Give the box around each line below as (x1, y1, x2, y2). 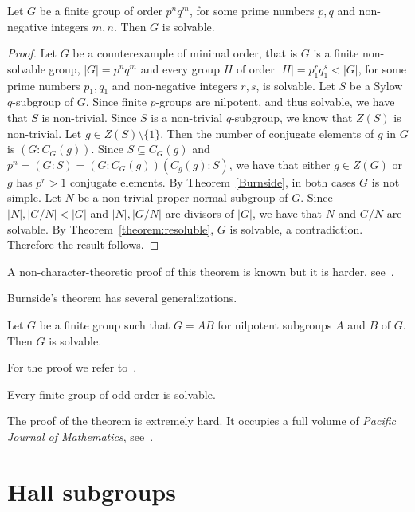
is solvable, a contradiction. (229, 220, 363, 237)
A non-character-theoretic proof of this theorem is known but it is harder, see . (7, 262, 394, 279)
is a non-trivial (151, 108, 223, 125)
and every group (140, 60, 220, 77)
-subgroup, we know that (231, 108, 353, 125)
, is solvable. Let (256, 77, 335, 93)
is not (371, 173, 400, 190)
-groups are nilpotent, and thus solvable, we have (155, 93, 395, 110)
